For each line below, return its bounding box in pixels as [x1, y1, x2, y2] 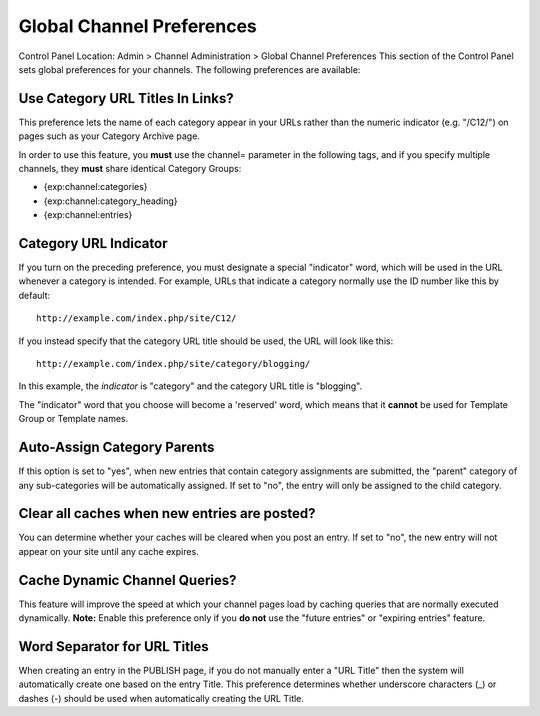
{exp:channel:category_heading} [43, 195, 179, 207]
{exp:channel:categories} [43, 181, 149, 193]
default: [18, 289, 51, 301]
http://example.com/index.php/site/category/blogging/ [36, 358, 311, 370]
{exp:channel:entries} [43, 209, 133, 221]
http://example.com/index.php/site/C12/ [36, 313, 237, 324]
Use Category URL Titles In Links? [18, 90, 234, 107]
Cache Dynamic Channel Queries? [18, 571, 237, 589]
